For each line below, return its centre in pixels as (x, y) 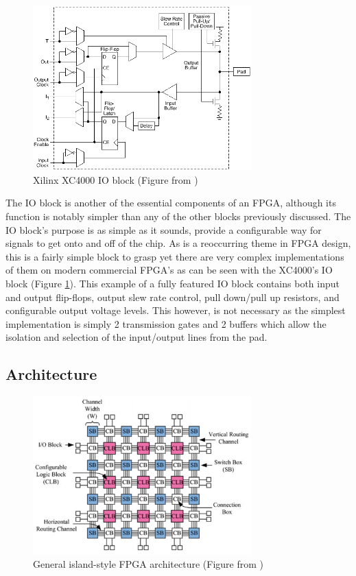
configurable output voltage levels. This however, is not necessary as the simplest (176, 310)
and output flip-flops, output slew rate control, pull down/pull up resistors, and (173, 297)
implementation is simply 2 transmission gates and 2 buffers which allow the (166, 323)
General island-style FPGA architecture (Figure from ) (148, 564)
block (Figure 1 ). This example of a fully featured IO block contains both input (173, 283)
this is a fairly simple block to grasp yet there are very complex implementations (175, 256)
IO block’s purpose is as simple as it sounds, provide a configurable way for (164, 229)
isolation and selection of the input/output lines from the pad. (137, 337)
